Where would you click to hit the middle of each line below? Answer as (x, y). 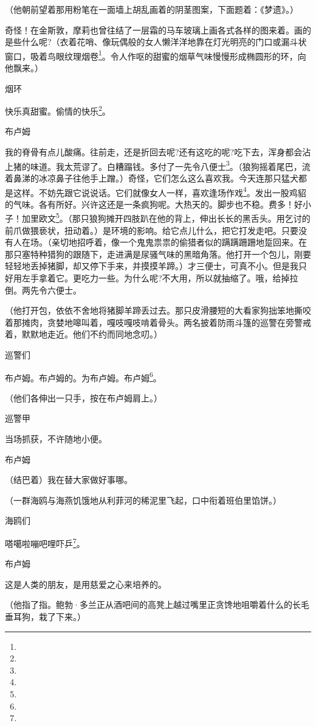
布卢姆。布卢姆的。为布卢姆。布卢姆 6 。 (83, 376)
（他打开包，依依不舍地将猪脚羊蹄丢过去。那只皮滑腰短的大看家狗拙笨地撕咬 (158, 310)
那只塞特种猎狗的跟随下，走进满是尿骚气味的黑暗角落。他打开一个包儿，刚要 (158, 254)
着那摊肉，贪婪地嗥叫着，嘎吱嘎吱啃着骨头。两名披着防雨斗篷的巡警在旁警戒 (158, 322)
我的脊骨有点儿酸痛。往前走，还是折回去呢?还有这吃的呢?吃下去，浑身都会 (154, 152)
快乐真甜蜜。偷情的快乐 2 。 (58, 110)
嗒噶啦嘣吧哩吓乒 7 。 (45, 542)
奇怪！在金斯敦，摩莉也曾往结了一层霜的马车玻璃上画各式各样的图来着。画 (154, 30)
